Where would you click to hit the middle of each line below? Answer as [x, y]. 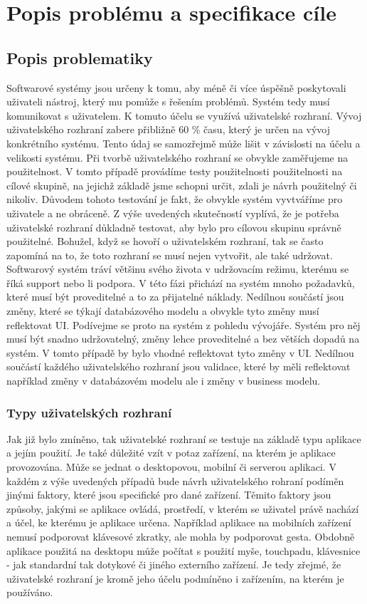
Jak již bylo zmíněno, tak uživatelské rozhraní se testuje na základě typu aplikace [184, 438]
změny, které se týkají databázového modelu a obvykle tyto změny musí [163, 311]
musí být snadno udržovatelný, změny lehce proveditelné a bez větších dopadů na [183, 339]
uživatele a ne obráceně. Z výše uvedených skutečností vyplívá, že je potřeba [173, 213]
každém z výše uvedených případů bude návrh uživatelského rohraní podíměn [175, 480]
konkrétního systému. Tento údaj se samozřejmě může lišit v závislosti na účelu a [183, 143]
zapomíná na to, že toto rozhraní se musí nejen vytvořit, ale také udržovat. [170, 255]
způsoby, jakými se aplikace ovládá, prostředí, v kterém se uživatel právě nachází [183, 508]
